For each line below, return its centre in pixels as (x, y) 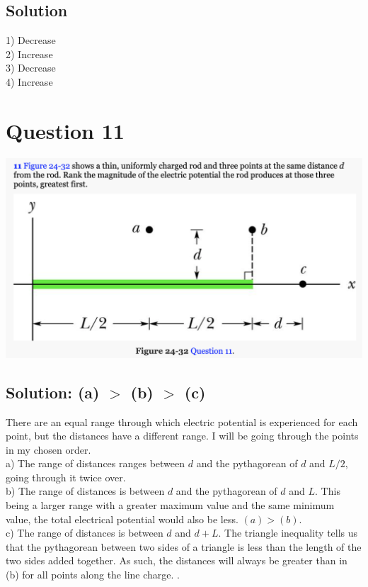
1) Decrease (31, 40)
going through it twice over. (66, 477)
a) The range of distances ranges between (96, 463)
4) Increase (29, 81)
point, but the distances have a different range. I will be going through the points (182, 436)
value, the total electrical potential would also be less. (122, 519)
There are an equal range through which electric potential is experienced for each (182, 421)
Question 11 (65, 130)
